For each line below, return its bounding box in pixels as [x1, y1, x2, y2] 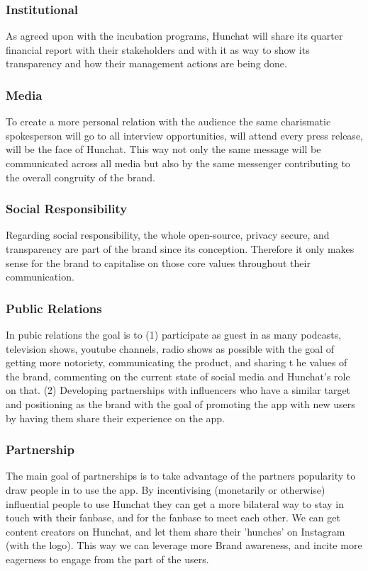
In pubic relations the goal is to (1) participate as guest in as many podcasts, [6, 327, 342, 341]
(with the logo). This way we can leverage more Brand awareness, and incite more [6, 538, 362, 553]
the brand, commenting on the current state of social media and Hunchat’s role [6, 368, 350, 383]
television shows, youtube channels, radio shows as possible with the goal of [6, 341, 335, 356]
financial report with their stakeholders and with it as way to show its [6, 42, 310, 57]
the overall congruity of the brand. [6, 169, 155, 184]
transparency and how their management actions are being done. [6, 56, 287, 71]
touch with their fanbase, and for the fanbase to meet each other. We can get [6, 510, 340, 525]
